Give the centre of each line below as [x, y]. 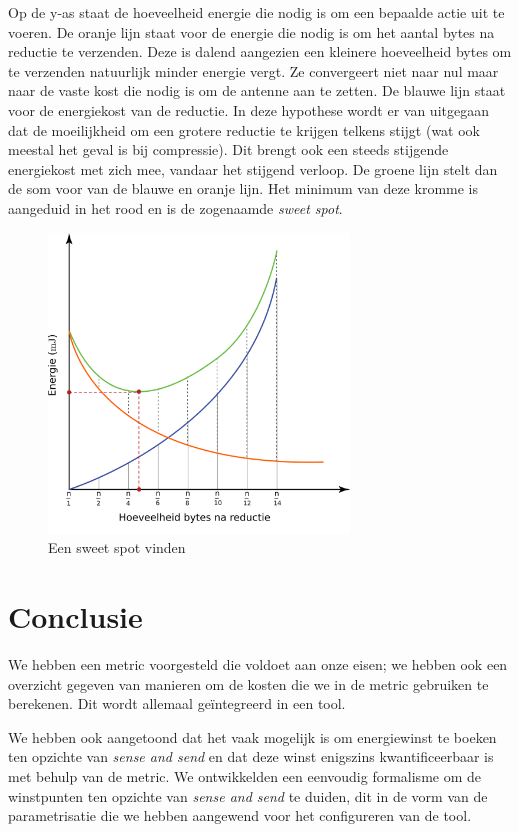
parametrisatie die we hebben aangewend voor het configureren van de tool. [240, 815]
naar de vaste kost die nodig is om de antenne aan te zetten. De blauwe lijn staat [257, 90]
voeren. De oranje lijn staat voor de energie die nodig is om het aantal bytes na [251, 31]
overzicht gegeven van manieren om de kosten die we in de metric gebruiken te [248, 683]
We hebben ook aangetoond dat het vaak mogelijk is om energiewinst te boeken [252, 736]
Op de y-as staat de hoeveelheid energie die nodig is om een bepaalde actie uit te [256, 12]
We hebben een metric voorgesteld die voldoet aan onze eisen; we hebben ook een [258, 664]
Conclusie [75, 616]
